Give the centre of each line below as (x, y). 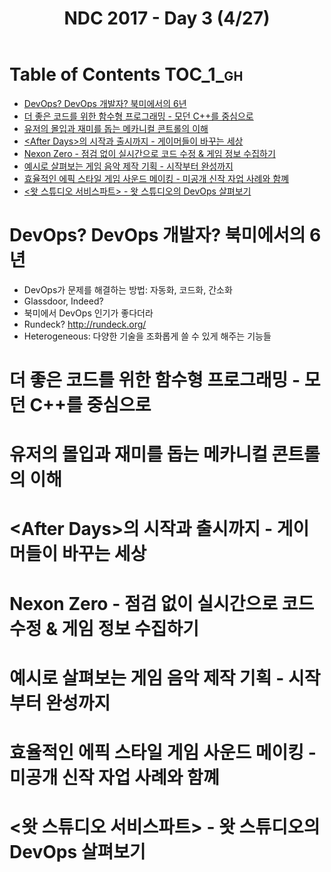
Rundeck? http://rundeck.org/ (85, 324)
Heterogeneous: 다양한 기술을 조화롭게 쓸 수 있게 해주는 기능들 (147, 336)
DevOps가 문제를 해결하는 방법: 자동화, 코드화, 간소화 (128, 289)
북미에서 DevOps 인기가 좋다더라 (88, 313)
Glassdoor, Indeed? (63, 301)
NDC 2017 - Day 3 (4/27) (167, 18)
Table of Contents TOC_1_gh (126, 74)
